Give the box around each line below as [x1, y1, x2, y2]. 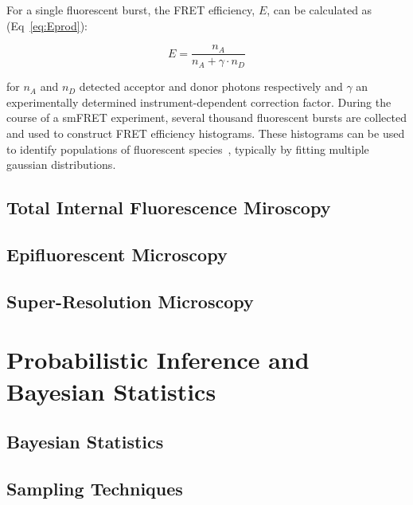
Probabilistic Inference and [6, 343, 310, 376]
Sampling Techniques [6, 476, 183, 500]
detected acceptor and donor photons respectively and [79, 78, 343, 95]
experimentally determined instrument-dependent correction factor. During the [6, 93, 392, 110]
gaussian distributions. [6, 156, 116, 173]
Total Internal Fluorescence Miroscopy [6, 195, 331, 220]
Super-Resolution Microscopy [6, 288, 254, 313]
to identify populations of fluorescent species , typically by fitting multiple [6, 140, 369, 157]
